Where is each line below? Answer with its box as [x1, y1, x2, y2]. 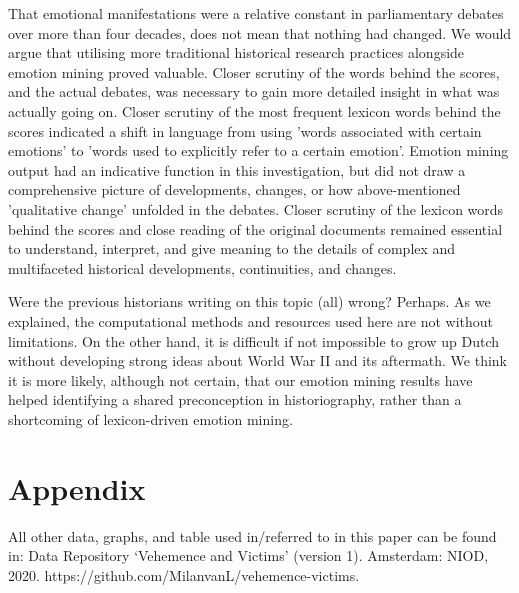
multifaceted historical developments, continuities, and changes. [8, 257, 397, 278]
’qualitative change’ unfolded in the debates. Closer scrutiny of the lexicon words [8, 198, 504, 219]
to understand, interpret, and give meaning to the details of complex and [8, 238, 456, 259]
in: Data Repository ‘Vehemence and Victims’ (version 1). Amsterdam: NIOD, [8, 545, 489, 566]
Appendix [8, 467, 146, 508]
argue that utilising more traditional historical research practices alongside [8, 42, 465, 63]
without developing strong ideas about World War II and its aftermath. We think [8, 350, 508, 371]
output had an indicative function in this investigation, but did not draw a [8, 159, 466, 180]
